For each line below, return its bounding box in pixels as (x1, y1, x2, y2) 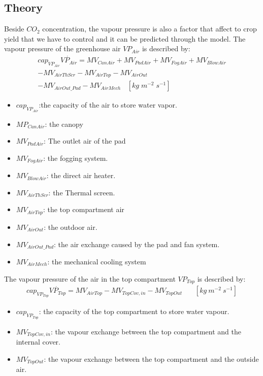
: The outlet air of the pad (44, 135, 126, 146)
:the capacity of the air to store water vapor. (39, 99, 177, 110)
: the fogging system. (43, 152, 108, 163)
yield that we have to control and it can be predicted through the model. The (4, 33, 246, 44)
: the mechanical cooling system (47, 256, 146, 266)
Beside (4, 23, 24, 34)
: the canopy (45, 118, 83, 129)
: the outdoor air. (44, 221, 97, 232)
